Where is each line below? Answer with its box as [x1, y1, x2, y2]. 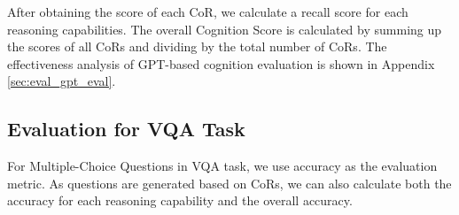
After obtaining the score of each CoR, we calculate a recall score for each [7, 3, 408, 20]
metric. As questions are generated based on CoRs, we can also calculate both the [7, 173, 452, 192]
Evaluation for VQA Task [7, 115, 245, 142]
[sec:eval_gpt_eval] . [7, 72, 116, 90]
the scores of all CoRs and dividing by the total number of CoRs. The [7, 37, 387, 56]
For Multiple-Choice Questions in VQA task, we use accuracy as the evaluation [7, 157, 438, 175]
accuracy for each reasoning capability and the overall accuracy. [7, 191, 353, 210]
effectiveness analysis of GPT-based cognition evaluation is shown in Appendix [7, 54, 435, 73]
